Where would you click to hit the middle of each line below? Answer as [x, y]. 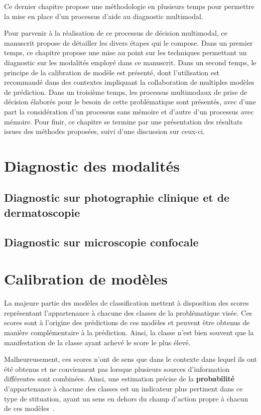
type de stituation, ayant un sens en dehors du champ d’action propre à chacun [126, 398]
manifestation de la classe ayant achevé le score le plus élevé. [97, 342]
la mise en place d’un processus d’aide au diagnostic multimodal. [104, 16]
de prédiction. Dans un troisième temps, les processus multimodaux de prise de [126, 92]
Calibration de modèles [86, 279]
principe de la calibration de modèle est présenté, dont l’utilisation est [112, 72]
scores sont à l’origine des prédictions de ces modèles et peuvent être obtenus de [127, 322]
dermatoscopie [42, 212]
